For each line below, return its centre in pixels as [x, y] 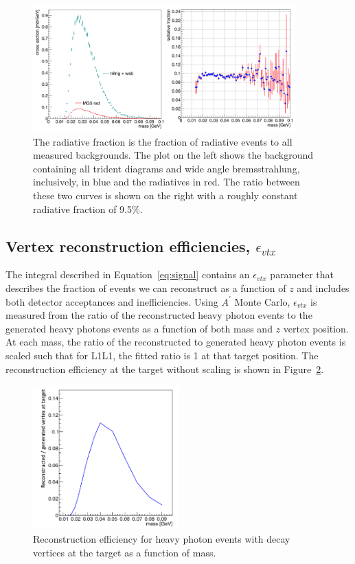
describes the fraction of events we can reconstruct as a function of [146, 288]
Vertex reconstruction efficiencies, [128, 246]
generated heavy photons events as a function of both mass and [139, 328]
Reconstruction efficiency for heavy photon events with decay [162, 539]
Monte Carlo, [262, 301]
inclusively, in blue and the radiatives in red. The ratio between [167, 182]
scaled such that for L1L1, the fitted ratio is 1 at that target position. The [162, 355]
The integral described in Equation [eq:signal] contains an [128, 274]
